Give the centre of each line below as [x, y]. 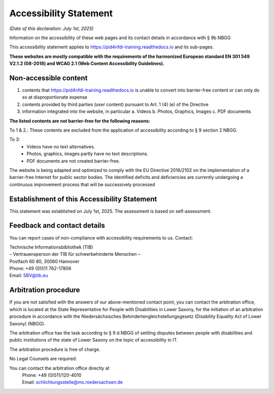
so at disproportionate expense [55, 97]
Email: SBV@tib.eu [29, 276]
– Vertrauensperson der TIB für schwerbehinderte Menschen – [75, 254]
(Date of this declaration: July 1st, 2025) [52, 28]
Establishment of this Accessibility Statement [83, 199]
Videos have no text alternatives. [61, 146]
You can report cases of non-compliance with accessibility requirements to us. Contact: [101, 238]
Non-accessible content [48, 78]
